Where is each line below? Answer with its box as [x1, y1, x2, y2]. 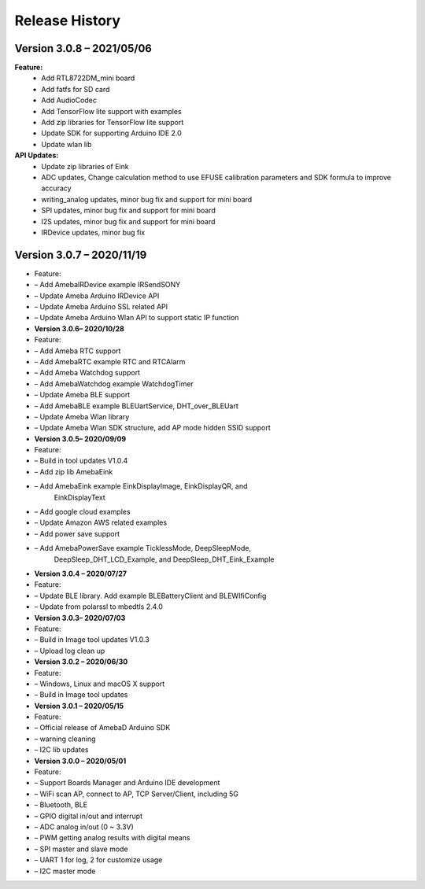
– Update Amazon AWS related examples [34, 518, 168, 527]
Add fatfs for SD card [41, 84, 110, 94]
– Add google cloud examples [34, 507, 131, 517]
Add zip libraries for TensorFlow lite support [41, 118, 184, 127]
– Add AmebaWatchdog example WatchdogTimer [34, 378, 194, 389]
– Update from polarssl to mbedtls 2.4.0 [34, 602, 163, 611]
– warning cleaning [34, 734, 96, 743]
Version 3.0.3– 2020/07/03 [34, 613, 126, 622]
